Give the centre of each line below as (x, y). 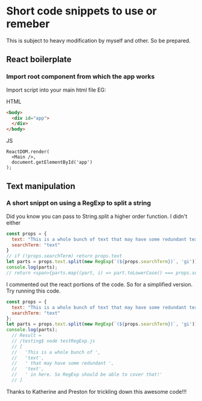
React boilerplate (39, 59)
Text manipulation (41, 186)
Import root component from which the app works (81, 76)
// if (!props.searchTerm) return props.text (64, 256)
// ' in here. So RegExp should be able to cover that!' (87, 375)
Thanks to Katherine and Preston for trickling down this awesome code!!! (96, 391)
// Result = (27, 335)
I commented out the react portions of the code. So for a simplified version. (99, 284)
